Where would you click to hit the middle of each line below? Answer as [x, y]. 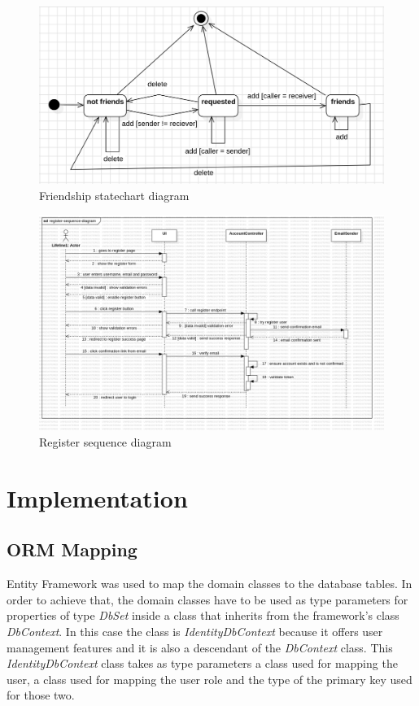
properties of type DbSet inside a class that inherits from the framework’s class [203, 615]
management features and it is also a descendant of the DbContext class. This [200, 647]
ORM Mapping [72, 549]
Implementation [97, 497]
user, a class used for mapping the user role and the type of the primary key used [209, 679]
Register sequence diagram [105, 441]
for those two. [41, 695]
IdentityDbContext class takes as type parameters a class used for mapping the [202, 663]
